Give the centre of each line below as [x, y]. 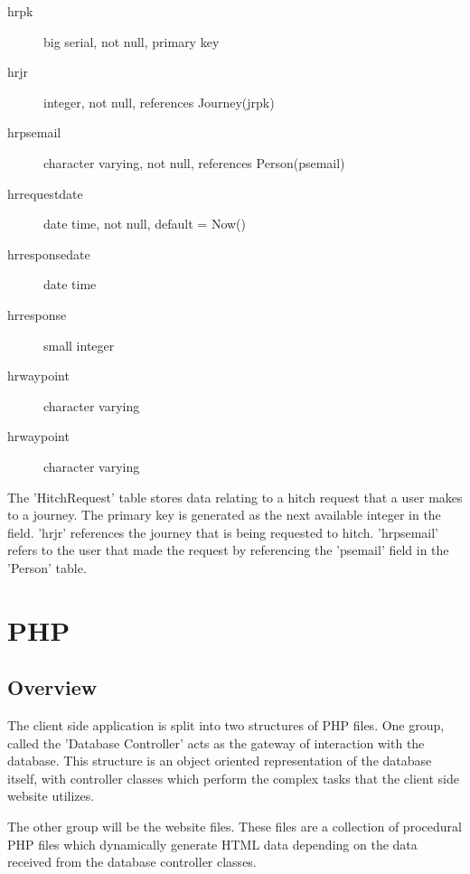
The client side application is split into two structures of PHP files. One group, [226, 725]
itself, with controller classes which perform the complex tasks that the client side [233, 778]
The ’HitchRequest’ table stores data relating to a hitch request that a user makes [235, 497]
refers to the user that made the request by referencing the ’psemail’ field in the [228, 550]
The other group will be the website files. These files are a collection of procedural [235, 827]
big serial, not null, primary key [132, 41]
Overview [52, 687]
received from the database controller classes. [132, 862]
